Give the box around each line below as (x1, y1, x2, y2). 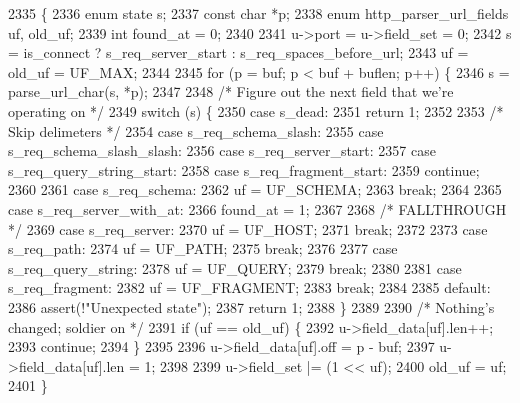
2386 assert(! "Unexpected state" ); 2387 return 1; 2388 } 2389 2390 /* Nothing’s (8, 296, 495, 317)
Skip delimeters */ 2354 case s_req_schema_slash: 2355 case (8, 120, 384, 141)
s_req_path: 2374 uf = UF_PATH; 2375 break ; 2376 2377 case (8, 238, 398, 259)
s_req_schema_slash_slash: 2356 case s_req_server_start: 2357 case (8, 140, 436, 161)
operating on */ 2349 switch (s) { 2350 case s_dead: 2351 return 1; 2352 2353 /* (8, 100, 504, 121)
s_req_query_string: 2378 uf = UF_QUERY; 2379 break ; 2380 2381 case (8, 257, 462, 278)
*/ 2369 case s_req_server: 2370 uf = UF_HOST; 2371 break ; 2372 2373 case (8, 218, 488, 239)
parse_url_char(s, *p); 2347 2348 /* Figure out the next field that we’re (8, 81, 454, 102)
